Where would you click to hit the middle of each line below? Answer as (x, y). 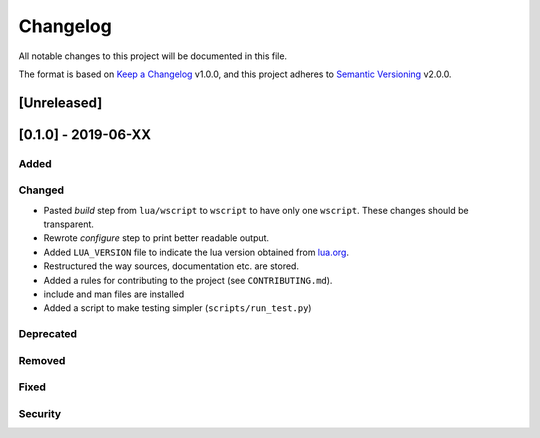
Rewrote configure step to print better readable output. (156, 238)
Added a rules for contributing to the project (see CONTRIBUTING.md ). (188, 280)
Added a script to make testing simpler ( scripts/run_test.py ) (177, 308)
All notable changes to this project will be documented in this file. (153, 56)
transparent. (69, 224)
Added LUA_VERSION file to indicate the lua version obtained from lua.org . (196, 252)
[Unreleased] (60, 102)
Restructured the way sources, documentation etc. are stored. (171, 266)
